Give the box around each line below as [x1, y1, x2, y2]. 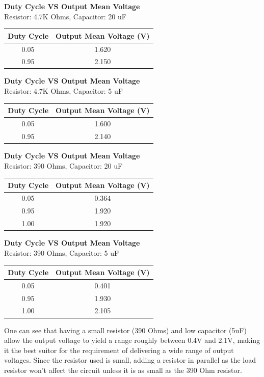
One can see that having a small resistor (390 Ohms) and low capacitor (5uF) [4, 325, 247, 335]
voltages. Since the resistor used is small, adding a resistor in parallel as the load [4, 355, 256, 365]
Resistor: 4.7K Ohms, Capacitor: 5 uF [4, 86, 123, 96]
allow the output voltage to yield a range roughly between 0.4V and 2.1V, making [4, 335, 260, 345]
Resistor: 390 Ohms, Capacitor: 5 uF [4, 247, 119, 258]
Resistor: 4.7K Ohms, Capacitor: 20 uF [4, 11, 126, 21]
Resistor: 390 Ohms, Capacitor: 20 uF [4, 160, 123, 171]
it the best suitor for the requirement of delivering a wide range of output [4, 344, 234, 355]
